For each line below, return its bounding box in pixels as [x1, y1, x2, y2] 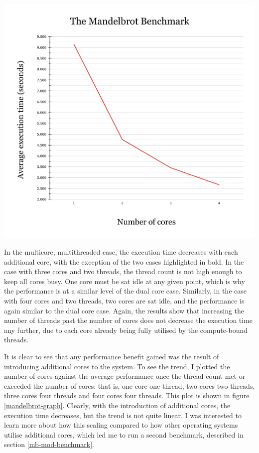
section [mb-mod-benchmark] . [4, 439, 94, 450]
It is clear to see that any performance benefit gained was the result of [4, 351, 219, 362]
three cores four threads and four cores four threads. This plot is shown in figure [4, 390, 250, 401]
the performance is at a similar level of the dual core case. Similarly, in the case [4, 286, 247, 296]
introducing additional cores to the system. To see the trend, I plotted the [4, 361, 230, 371]
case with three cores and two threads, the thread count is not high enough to [4, 266, 242, 277]
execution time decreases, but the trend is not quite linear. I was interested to [4, 410, 242, 420]
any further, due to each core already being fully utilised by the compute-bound [4, 324, 248, 335]
